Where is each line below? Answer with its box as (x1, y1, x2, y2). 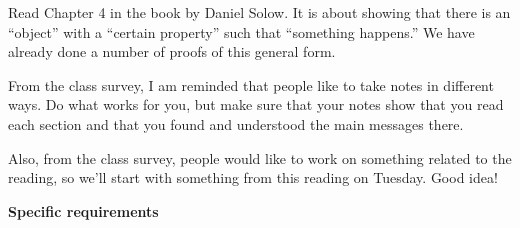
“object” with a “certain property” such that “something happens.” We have (8, 21, 475, 42)
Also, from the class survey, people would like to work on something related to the (8, 147, 512, 168)
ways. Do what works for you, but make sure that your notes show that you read (8, 94, 504, 115)
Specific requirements (8, 200, 159, 221)
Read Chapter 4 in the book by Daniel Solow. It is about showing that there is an (8, 2, 511, 22)
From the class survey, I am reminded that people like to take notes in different (8, 74, 494, 95)
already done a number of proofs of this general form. (8, 41, 336, 62)
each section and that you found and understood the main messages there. (8, 113, 464, 134)
